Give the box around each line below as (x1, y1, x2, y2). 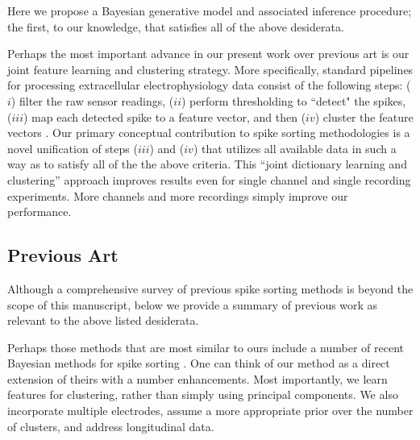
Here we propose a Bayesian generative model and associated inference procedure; (7, 2, 412, 19)
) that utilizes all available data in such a (193, 139, 397, 156)
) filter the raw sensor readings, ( (10, 92, 174, 109)
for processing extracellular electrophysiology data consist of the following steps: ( (7, 77, 411, 93)
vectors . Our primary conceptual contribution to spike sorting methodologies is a (7, 124, 410, 141)
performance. (7, 203, 72, 220)
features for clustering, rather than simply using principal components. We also (7, 386, 398, 403)
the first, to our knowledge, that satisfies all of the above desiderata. (7, 18, 344, 35)
